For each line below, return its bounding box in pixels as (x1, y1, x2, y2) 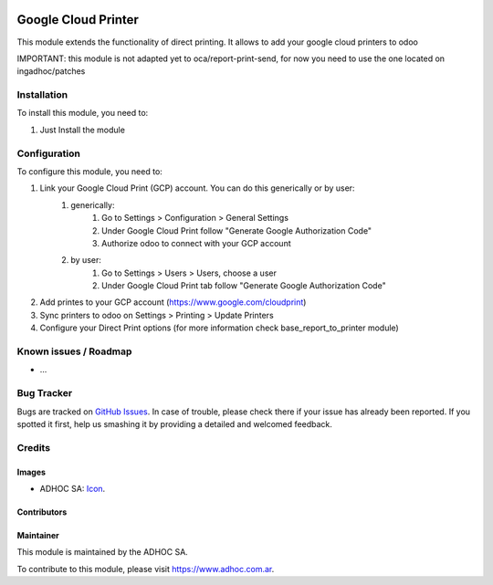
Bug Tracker (16, 387, 73, 400)
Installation (16, 89, 68, 101)
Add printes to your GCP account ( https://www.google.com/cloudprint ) (39, 297, 307, 308)
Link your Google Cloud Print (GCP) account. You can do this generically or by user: (39, 183, 355, 193)
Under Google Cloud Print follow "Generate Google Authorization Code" (101, 225, 372, 236)
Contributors (16, 507, 68, 517)
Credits (16, 441, 50, 454)
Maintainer (16, 529, 59, 540)
